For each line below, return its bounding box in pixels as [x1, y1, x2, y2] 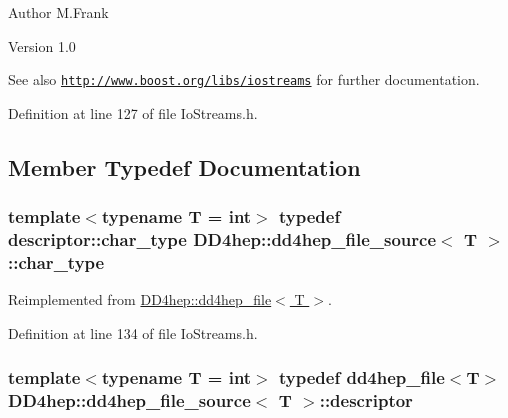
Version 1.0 [8, 35, 76, 56]
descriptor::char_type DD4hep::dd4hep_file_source [8, 227, 437, 252]
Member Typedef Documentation [8, 151, 361, 182]
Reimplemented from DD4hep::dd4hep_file [8, 289, 272, 310]
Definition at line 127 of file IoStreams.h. [8, 102, 258, 123]
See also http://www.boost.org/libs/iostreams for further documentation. [8, 69, 480, 90]
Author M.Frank [8, 2, 109, 22]
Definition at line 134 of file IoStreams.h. [8, 322, 258, 343]
